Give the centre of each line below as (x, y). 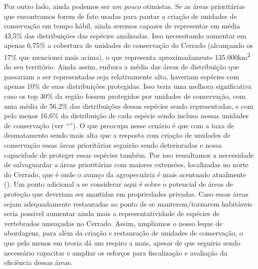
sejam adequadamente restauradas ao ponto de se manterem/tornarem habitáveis (128, 203)
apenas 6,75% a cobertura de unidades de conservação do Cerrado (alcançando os (129, 45)
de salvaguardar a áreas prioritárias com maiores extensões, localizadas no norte (127, 164)
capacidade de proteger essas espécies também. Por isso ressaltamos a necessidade (129, 154)
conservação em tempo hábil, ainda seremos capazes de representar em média (122, 26)
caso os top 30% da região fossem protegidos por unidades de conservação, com (125, 96)
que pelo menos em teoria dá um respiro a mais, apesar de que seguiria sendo (122, 242)
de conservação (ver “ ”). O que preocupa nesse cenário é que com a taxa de (119, 125)
